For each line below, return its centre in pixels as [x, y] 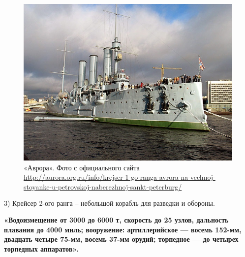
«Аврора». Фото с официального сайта [82, 167]
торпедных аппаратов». [41, 248]
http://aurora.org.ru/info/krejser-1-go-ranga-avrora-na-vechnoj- [120, 177]
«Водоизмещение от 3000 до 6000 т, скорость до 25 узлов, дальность [116, 219]
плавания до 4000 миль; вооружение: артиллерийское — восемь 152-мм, [123, 229]
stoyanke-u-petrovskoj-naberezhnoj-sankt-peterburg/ [103, 186]
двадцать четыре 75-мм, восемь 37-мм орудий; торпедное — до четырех [121, 239]
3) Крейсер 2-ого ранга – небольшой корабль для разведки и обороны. [109, 203]
